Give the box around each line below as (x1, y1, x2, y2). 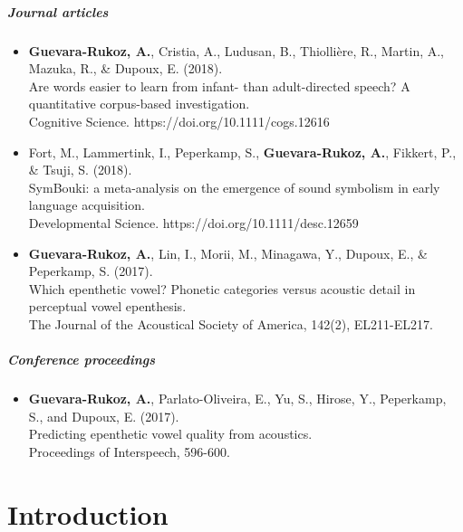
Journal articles (7, 2, 109, 21)
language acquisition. (28, 195, 145, 214)
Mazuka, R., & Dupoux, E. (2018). (28, 59, 223, 78)
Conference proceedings (7, 350, 156, 369)
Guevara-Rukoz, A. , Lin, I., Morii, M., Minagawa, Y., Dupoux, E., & (28, 243, 428, 262)
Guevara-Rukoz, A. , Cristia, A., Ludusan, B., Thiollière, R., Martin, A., (28, 41, 445, 60)
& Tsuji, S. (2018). (28, 160, 132, 179)
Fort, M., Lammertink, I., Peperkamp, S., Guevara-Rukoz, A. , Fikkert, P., (28, 142, 457, 161)
